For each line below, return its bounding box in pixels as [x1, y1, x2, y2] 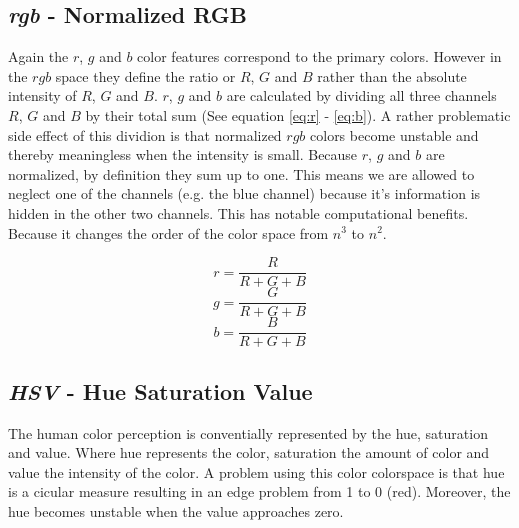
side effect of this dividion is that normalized [8, 124, 282, 145]
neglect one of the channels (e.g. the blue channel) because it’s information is [8, 183, 481, 204]
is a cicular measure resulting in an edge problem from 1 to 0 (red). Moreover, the [8, 481, 511, 502]
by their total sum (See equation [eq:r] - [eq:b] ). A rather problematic [85, 104, 511, 125]
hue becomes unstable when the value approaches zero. [8, 500, 344, 521]
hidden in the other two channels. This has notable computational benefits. [8, 202, 469, 223]
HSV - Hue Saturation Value [8, 375, 313, 406]
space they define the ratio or [55, 65, 236, 86]
